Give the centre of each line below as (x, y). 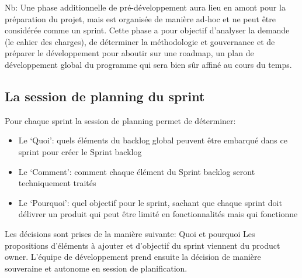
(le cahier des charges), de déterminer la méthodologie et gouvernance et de (140, 41)
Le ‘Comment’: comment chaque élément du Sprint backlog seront (137, 171)
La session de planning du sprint (105, 96)
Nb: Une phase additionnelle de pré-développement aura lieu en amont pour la (145, 7)
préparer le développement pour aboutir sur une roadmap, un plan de (129, 53)
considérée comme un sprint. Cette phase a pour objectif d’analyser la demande (147, 30)
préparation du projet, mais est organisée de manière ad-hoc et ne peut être (140, 18)
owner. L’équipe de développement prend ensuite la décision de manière (133, 257)
